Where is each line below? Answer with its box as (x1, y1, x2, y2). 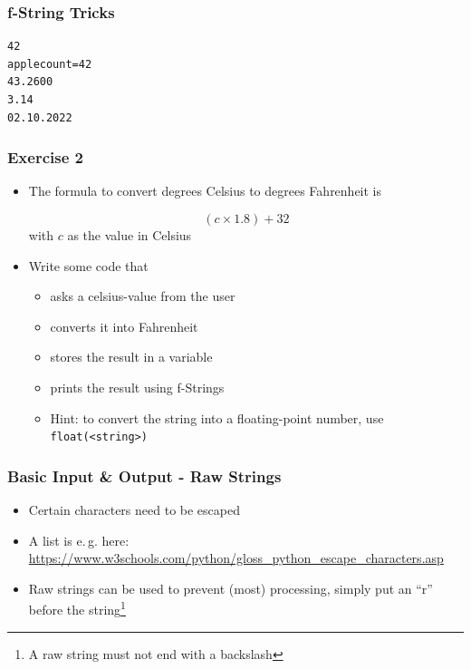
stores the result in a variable (50, 347, 213, 366)
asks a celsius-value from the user (50, 286, 235, 305)
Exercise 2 (7, 146, 83, 169)
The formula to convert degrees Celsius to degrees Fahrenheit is (28, 181, 382, 200)
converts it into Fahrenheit (50, 316, 198, 335)
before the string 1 (28, 597, 126, 619)
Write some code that (28, 256, 149, 275)
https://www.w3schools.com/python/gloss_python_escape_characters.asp (28, 548, 444, 567)
